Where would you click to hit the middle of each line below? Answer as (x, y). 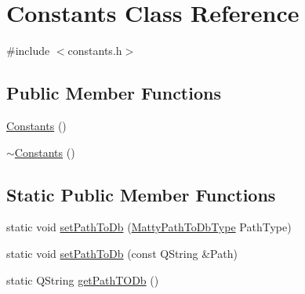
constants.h (95, 51)
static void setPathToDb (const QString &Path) (122, 253)
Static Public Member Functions (141, 194)
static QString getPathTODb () (83, 279)
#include (28, 51)
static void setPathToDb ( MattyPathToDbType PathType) (149, 227)
